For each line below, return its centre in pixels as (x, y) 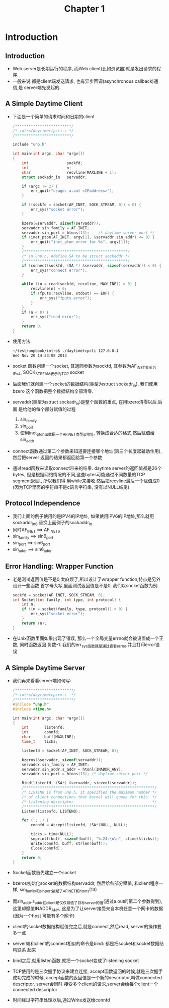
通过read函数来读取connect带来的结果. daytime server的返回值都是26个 (87, 468)
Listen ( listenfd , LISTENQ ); (51, 811)
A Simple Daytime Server (45, 668)
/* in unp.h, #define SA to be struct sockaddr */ (76, 256)
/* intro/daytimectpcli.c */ (43, 131)
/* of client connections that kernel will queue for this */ (89, 797)
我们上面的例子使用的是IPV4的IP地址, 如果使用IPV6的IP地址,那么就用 (83, 516)
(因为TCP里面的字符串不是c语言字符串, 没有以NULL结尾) (71, 487)
